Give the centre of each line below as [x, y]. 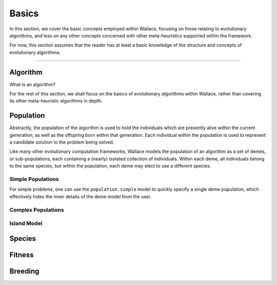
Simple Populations [34, 179]
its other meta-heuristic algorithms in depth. [56, 101]
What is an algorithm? [33, 84]
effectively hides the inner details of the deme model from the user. [81, 196]
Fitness [22, 255]
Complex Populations [37, 210]
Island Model [26, 223]
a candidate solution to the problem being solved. [62, 142]
